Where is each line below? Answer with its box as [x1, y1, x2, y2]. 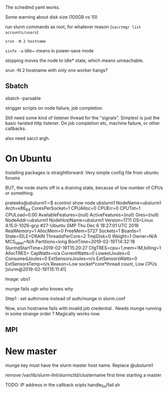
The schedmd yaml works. [5, 5, 60, 10]
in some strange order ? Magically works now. [5, 311, 101, 317]
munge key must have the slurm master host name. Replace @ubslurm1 [5, 362, 153, 368]
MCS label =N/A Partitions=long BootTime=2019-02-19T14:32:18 [5, 238, 135, 246]
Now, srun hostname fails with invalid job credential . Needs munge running [5, 305, 162, 311]
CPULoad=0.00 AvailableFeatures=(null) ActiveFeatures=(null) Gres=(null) [5, 212, 159, 218]
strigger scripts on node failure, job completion [5, 105, 103, 111]
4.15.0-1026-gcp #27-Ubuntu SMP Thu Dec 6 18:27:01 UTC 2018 [5, 222, 139, 228]
